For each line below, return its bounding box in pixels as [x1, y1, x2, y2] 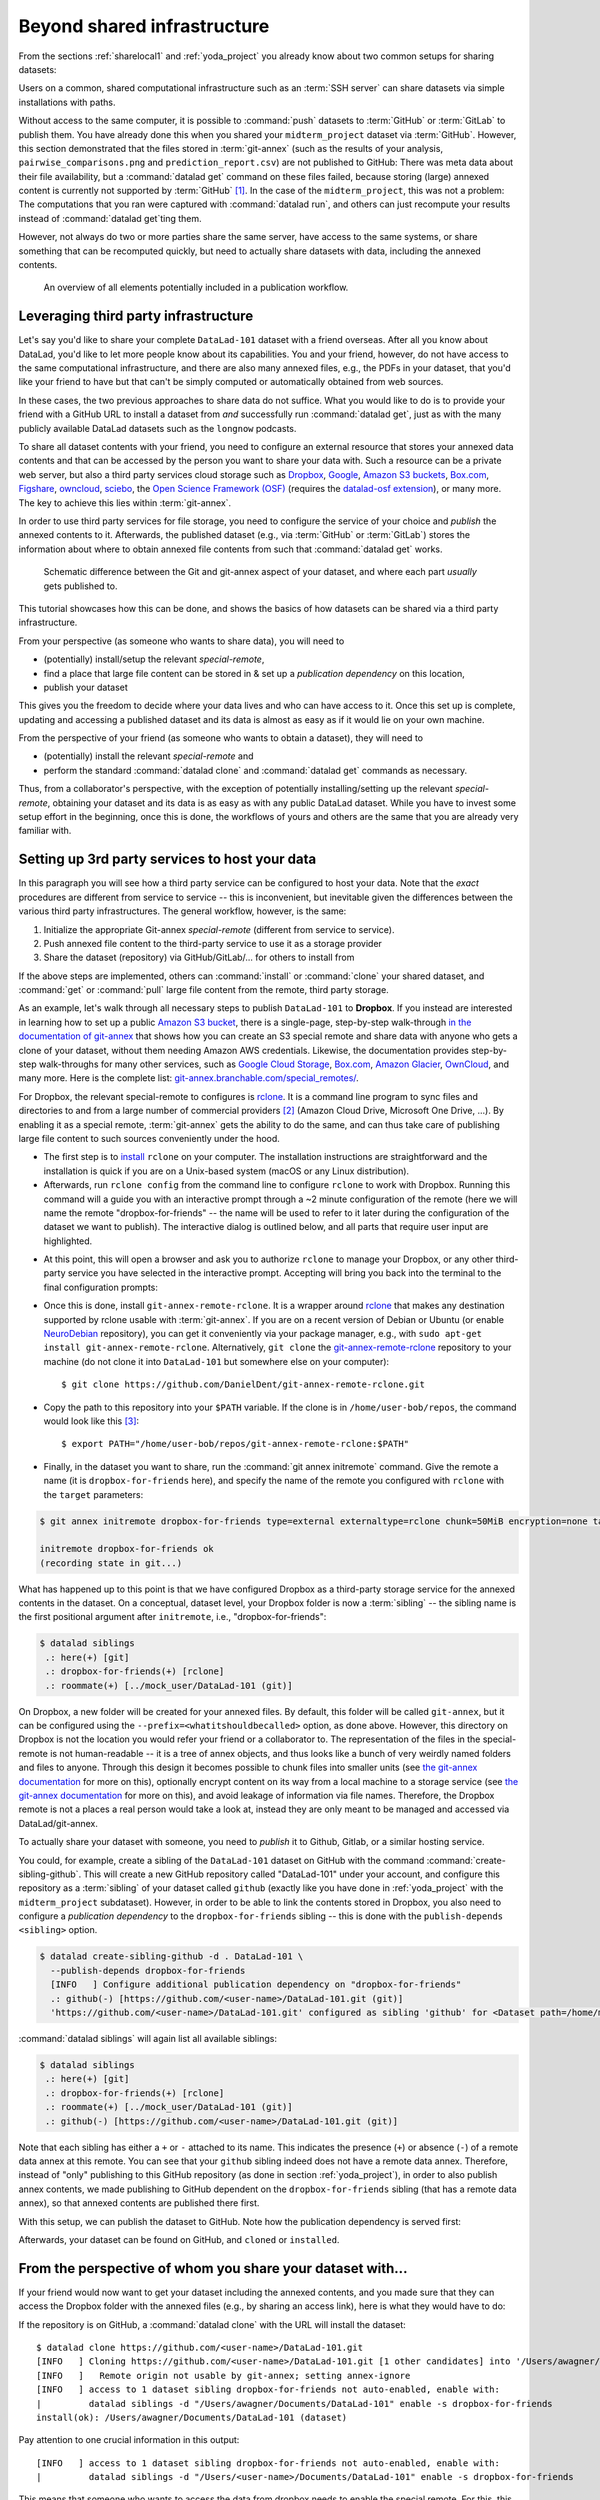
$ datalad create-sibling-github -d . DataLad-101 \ [39, 1951, 304, 1962]
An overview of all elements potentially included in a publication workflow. [43, 281, 349, 294]
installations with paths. [18, 96, 116, 108]
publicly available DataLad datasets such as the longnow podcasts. [18, 422, 297, 434]
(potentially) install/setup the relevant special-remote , [43, 653, 265, 665]
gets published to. [43, 580, 118, 592]
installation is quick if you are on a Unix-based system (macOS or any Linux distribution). [43, 1165, 410, 1177]
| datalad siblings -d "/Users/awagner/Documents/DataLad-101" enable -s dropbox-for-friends [36, 2398, 554, 2409]
